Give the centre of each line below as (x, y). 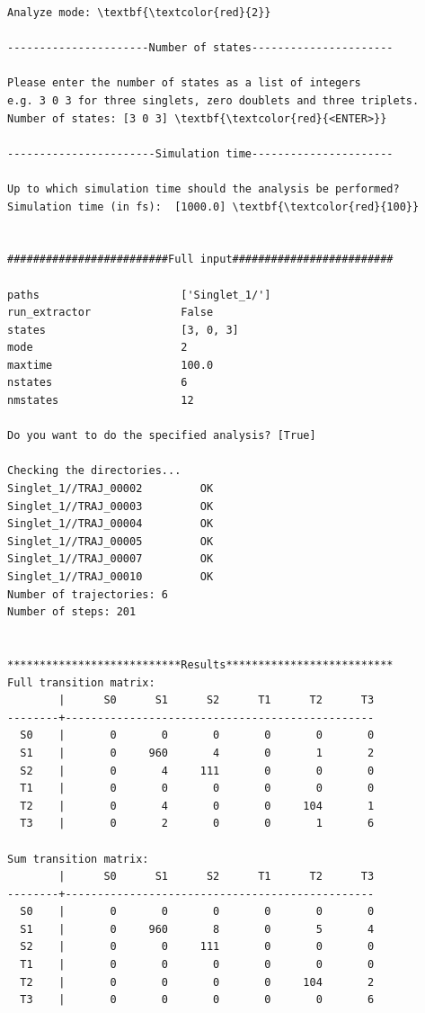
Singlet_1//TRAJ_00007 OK (111, 559)
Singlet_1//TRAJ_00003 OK (111, 506)
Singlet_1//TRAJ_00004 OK (111, 524)
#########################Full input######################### (200, 260)
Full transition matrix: (81, 682)
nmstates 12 (101, 401)
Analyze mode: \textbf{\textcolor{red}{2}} (139, 13)
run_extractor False (111, 313)
